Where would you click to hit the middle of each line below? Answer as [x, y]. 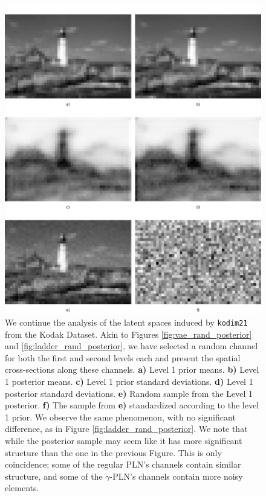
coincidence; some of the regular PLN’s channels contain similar [123, 464]
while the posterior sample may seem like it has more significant [124, 440]
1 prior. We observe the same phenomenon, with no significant [120, 417]
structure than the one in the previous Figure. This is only [113, 452]
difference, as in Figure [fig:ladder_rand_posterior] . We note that [126, 429]
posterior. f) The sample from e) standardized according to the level [132, 405]
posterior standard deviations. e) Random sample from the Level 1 [129, 393]
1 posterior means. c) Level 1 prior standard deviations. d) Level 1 [129, 382]
